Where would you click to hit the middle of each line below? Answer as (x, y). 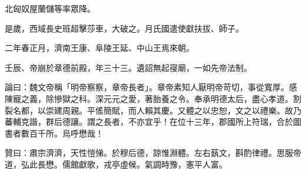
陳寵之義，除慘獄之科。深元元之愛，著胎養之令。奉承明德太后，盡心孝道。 (149, 98)
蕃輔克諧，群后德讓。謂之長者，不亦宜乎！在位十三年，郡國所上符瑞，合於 (149, 122)
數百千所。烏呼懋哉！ (62, 133)
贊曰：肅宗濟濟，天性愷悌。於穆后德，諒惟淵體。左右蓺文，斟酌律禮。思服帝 (153, 153)
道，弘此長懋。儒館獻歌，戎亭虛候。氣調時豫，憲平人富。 (116, 164)
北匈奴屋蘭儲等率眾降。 (50, 8)
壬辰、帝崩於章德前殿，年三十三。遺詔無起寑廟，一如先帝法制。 (128, 67)
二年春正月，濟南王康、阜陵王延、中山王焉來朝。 (99, 48)
